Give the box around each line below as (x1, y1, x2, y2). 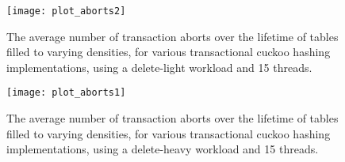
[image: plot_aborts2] (6, 6, 126, 17)
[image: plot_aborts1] (6, 87, 126, 99)
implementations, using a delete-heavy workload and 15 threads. (6, 141, 319, 157)
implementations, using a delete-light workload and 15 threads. (6, 58, 312, 75)
